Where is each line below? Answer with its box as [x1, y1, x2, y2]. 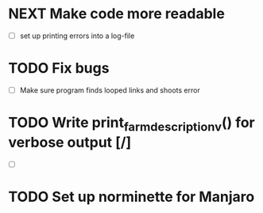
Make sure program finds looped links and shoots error [19, 85, 200, 95]
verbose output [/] [8, 133, 132, 151]
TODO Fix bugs [8, 59, 110, 78]
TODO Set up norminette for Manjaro [8, 188, 255, 206]
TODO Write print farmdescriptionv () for [8, 114, 256, 135]
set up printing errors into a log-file [19, 31, 135, 40]
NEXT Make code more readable [8, 5, 225, 23]
